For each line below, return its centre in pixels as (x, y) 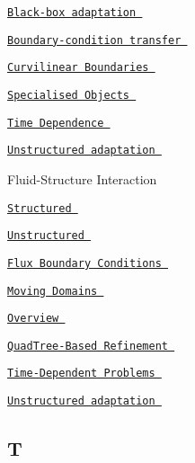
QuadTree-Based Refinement (88, 346)
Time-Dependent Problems (81, 374)
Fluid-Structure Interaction (82, 178)
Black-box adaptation (72, 13)
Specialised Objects (69, 95)
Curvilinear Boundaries (78, 68)
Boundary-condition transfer (94, 40)
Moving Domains (53, 291)
